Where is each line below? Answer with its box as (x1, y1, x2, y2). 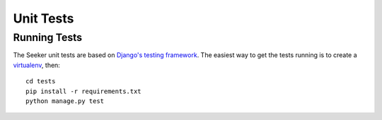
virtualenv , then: (13, 61, 60, 69)
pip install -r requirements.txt (25, 87, 141, 95)
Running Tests (13, 31, 83, 44)
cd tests (25, 78, 56, 85)
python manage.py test (25, 97, 105, 105)
